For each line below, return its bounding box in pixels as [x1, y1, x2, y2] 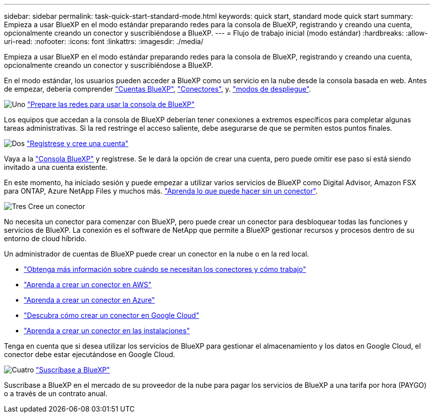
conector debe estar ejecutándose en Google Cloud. [4, 350, 175, 359]
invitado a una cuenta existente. [4, 163, 108, 171]
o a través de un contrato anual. [4, 389, 108, 398]
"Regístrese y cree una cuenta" [26, 139, 129, 148]
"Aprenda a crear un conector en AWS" [24, 280, 152, 289]
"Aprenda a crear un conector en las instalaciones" [24, 326, 190, 335]
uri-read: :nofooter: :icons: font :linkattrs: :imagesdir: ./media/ [4, 37, 204, 46]
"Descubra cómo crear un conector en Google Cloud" [24, 311, 199, 319]
